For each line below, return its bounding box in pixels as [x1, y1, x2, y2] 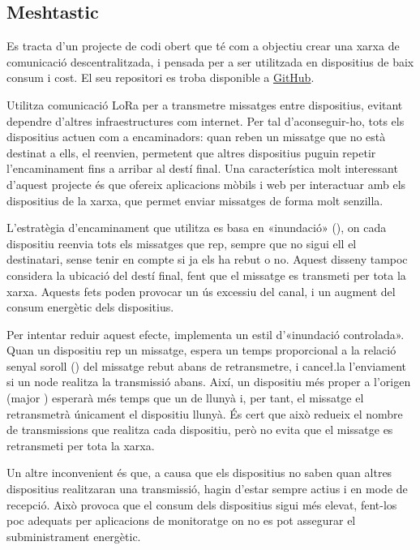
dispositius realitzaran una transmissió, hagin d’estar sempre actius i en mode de [6, 480, 408, 497]
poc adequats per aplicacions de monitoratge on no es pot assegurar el [6, 512, 356, 529]
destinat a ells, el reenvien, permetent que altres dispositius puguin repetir [6, 144, 376, 161]
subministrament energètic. [6, 527, 141, 544]
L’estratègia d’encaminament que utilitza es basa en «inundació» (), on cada [6, 219, 387, 236]
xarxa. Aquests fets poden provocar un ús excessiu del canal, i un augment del [6, 282, 396, 299]
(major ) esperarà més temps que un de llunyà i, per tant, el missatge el [6, 389, 364, 406]
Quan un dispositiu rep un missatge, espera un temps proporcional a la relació [6, 342, 396, 359]
